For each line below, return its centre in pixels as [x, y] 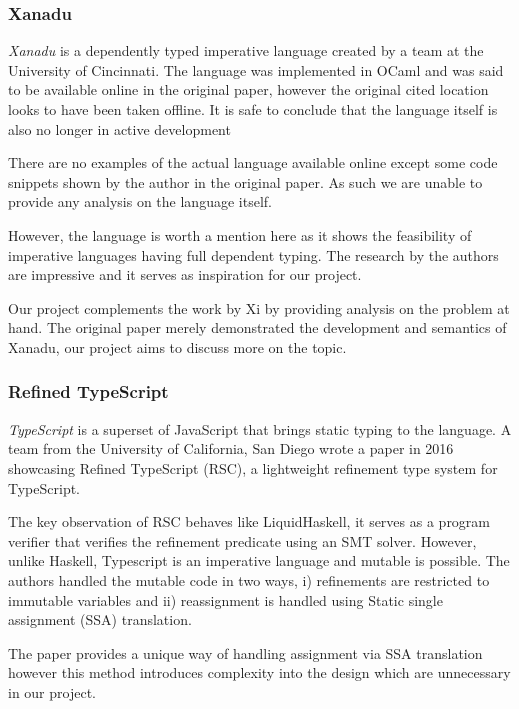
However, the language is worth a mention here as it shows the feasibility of [240, 234]
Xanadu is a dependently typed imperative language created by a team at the [246, 50]
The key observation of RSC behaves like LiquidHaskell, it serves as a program [249, 521]
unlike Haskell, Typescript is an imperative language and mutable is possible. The [259, 560]
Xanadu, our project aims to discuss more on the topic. [177, 346]
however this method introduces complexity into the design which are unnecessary [259, 672]
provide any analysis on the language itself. [140, 201]
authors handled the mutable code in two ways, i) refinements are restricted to [249, 579]
